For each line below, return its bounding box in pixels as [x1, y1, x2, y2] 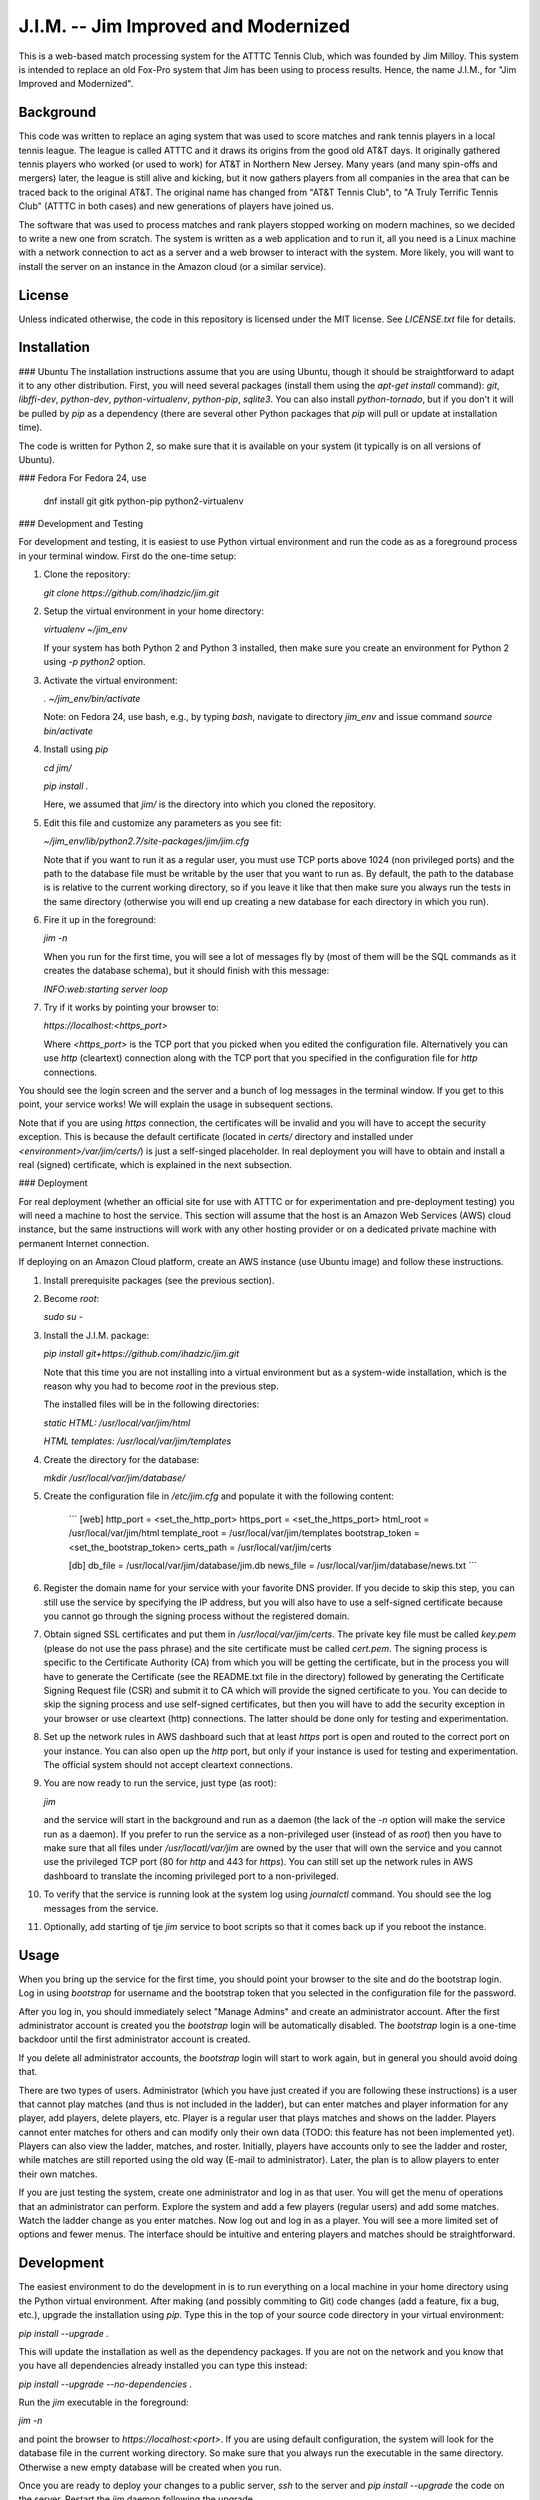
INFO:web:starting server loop [43, 983, 169, 995]
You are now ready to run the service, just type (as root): [43, 1777, 277, 1789]
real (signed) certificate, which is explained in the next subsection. [18, 1158, 293, 1170]
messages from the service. [43, 1902, 159, 1914]
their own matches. [18, 2168, 98, 2180]
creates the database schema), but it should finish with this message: [43, 965, 330, 977]
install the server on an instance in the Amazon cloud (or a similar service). [18, 260, 327, 272]
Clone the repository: [43, 568, 131, 580]
